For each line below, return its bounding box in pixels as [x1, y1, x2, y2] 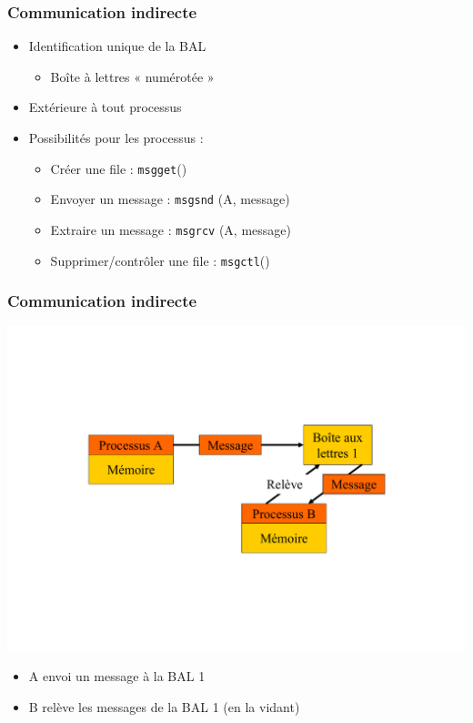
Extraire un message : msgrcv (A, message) [50, 219, 291, 239]
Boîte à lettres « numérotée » [50, 66, 215, 86]
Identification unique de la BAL [28, 36, 206, 56]
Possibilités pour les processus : [28, 128, 204, 147]
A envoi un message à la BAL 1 [28, 667, 206, 686]
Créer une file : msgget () [50, 158, 187, 178]
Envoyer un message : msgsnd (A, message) [50, 189, 290, 209]
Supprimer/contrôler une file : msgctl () [50, 250, 270, 270]
